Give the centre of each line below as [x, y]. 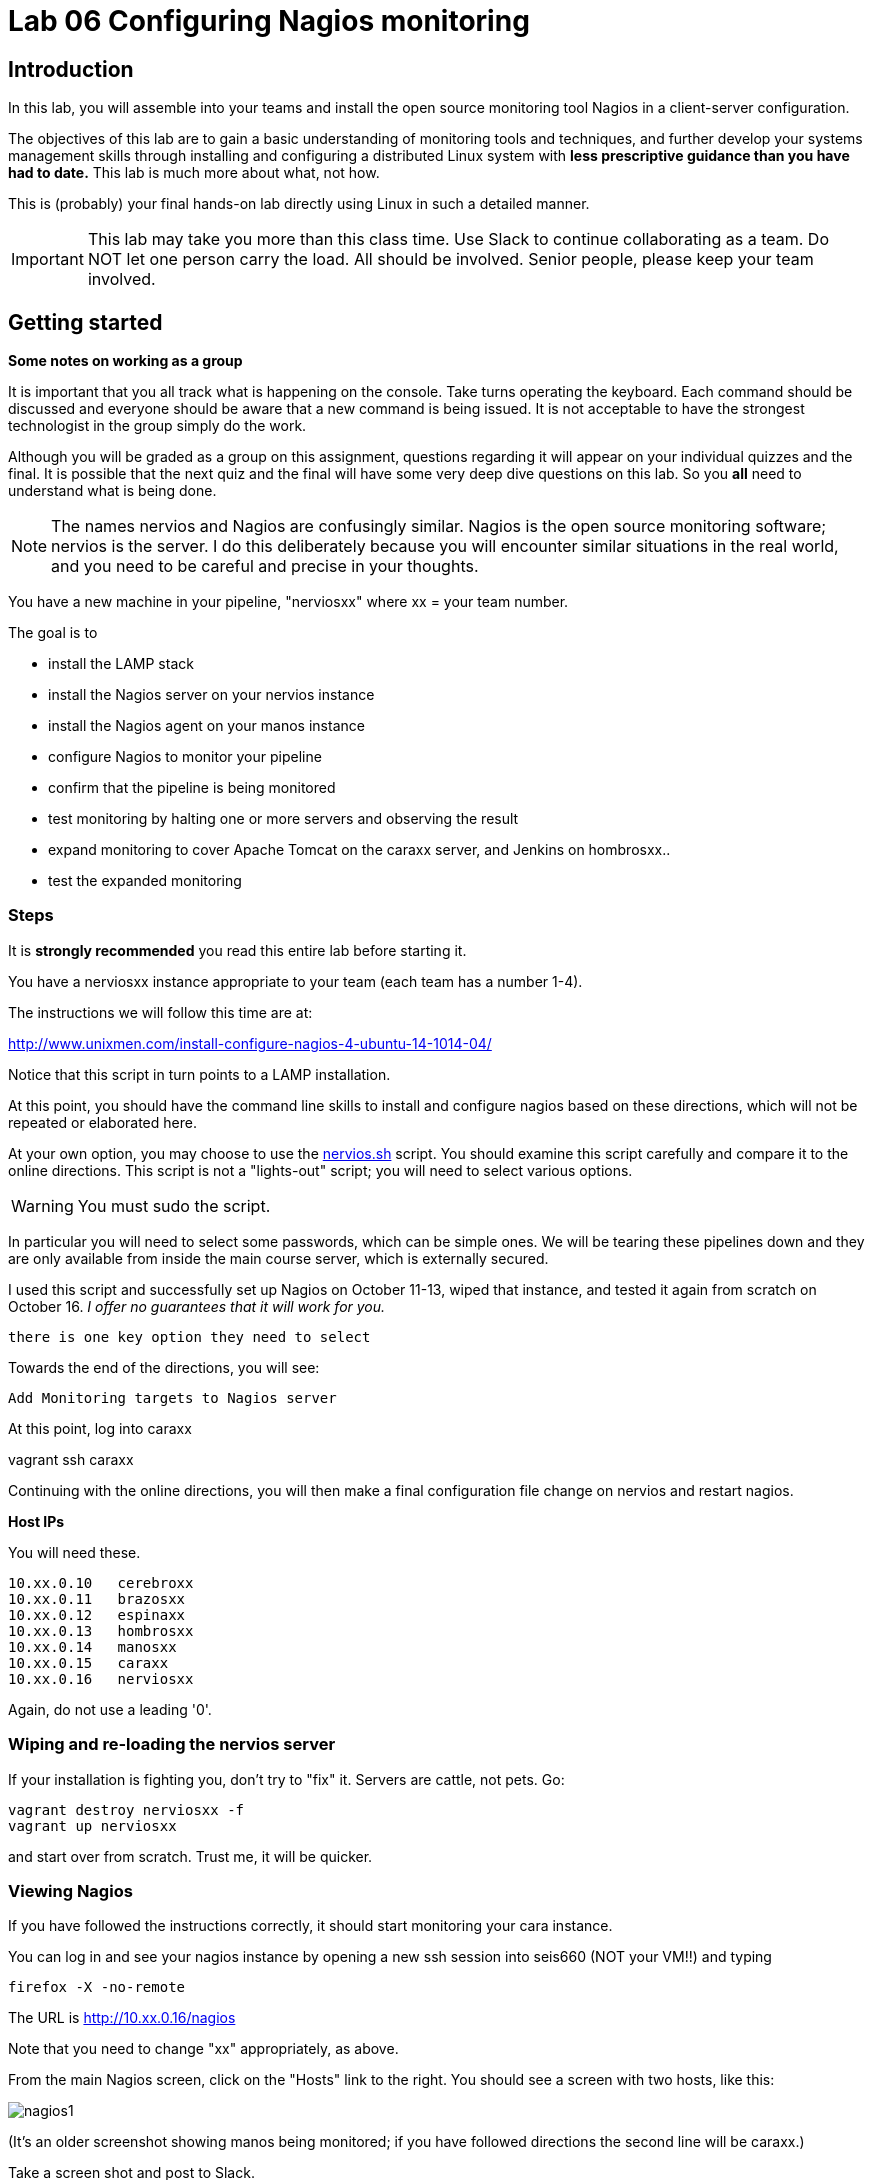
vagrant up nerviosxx [92, 1825]
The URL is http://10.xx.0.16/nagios [122, 2018]
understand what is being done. [112, 491]
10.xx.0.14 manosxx [92, 1646]
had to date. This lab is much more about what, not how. [194, 173]
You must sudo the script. [174, 1205]
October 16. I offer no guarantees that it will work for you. [197, 1306]
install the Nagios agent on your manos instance [206, 726]
